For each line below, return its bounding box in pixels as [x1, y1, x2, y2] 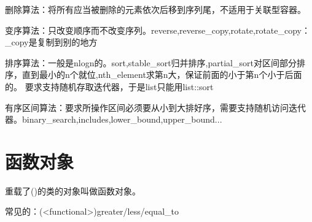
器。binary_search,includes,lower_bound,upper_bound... [5, 113, 222, 126]
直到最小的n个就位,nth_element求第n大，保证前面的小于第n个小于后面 [21, 68, 302, 81]
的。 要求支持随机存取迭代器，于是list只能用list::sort [5, 80, 214, 93]
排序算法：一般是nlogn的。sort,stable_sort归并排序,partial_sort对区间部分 [5, 56, 297, 69]
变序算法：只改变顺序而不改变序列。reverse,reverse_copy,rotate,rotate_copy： [5, 23, 310, 36]
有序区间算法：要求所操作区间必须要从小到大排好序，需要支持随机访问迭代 [5, 101, 306, 113]
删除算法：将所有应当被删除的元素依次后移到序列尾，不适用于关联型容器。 [5, 3, 306, 15]
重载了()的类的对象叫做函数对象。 [5, 184, 141, 197]
